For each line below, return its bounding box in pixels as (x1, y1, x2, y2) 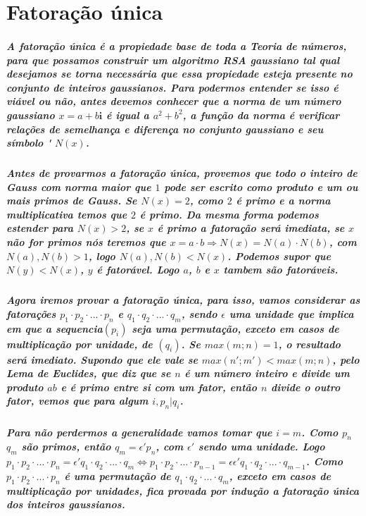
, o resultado (278, 336, 341, 351)
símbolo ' (6, 135, 51, 150)
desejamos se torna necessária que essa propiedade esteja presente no (6, 66, 353, 81)
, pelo (332, 352, 360, 367)
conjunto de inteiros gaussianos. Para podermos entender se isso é (6, 80, 339, 94)
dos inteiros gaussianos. (6, 497, 125, 512)
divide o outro (271, 379, 341, 394)
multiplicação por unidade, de (6, 336, 153, 351)
